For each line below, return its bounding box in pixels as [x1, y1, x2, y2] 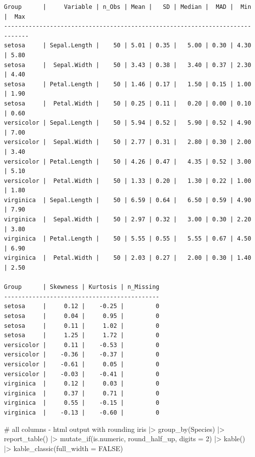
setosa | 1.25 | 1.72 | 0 [4, 332, 159, 339]
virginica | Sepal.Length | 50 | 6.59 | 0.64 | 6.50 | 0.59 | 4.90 [4, 196, 252, 204]
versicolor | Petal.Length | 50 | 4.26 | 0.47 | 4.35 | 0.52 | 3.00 [4, 158, 252, 165]
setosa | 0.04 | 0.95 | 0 [4, 313, 159, 319]
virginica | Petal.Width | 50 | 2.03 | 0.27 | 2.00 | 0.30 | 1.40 [4, 254, 252, 262]
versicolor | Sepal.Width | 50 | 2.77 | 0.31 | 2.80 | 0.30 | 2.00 [4, 139, 252, 146]
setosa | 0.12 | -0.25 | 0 [4, 303, 159, 310]
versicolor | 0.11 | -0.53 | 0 [4, 341, 159, 349]
